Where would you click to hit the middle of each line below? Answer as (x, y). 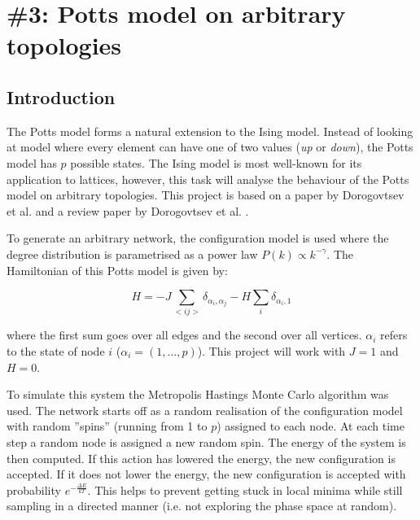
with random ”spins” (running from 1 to (107, 426)
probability (34, 489)
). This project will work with (271, 351)
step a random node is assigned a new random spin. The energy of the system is (206, 442)
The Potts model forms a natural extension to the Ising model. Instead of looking (210, 131)
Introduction (61, 96)
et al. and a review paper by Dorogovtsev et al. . (128, 210)
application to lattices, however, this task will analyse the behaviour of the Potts (208, 179)
